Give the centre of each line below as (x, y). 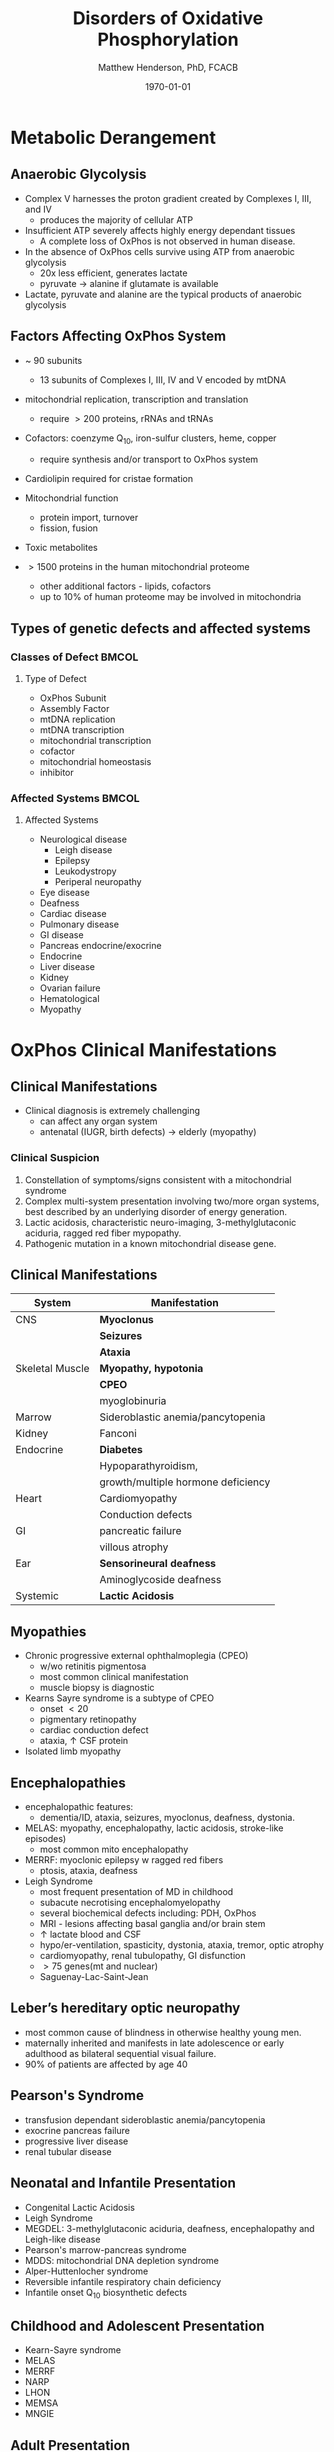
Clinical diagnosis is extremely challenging (112, 1111)
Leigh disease (83, 850)
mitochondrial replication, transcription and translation (136, 399)
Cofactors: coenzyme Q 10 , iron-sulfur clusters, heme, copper (150, 439)
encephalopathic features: (79, 1807)
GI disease (61, 935)
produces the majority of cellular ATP (116, 219)
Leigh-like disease (62, 2239)
